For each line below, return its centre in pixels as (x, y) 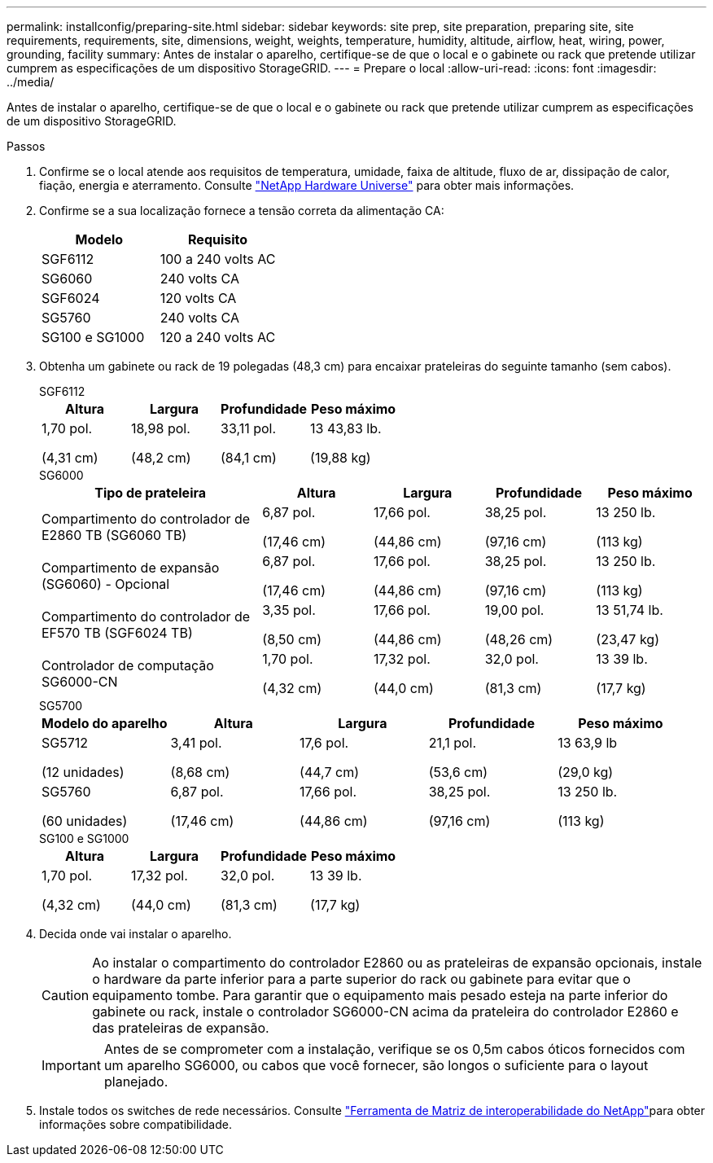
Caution (66, 995)
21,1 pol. (453, 743)
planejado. (136, 1082)
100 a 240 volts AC (218, 259)
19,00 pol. (514, 610)
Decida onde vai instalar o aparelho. (136, 934)
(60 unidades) (85, 821)
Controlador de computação (128, 665)
